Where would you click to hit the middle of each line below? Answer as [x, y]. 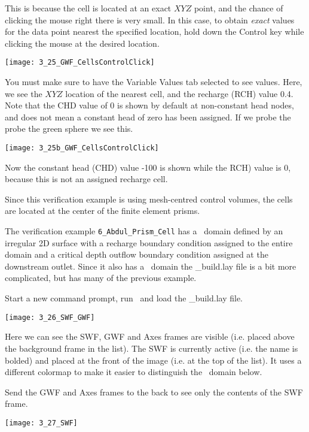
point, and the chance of [238, 8]
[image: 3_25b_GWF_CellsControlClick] [82, 148]
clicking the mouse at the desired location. [82, 43]
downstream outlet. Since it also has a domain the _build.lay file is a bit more [151, 266]
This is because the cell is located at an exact [88, 8]
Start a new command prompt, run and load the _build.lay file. [124, 298]
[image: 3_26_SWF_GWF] [50, 317]
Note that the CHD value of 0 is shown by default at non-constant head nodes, [149, 105]
